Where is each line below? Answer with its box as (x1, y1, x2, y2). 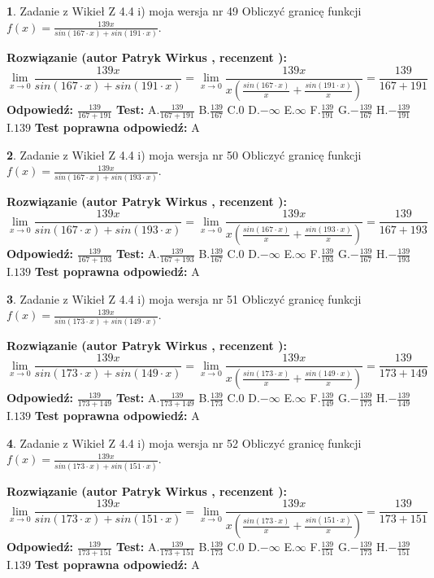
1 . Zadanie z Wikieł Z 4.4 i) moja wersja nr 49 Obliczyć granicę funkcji (7, 2, 362, 19)
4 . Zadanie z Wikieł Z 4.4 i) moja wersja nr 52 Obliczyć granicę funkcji (7, 434, 362, 451)
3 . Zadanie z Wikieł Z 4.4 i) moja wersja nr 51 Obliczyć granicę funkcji (7, 290, 362, 307)
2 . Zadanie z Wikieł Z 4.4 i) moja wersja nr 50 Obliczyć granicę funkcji (7, 146, 362, 163)
